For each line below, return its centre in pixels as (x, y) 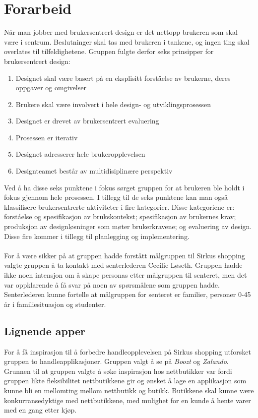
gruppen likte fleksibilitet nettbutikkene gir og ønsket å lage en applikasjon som (125, 381)
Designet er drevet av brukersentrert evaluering (87, 121)
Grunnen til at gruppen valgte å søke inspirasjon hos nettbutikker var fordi (118, 371)
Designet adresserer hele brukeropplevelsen (80, 154)
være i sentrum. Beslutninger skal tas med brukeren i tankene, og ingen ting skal (127, 41)
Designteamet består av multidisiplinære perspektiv (94, 171)
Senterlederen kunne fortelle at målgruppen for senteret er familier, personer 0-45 (128, 294)
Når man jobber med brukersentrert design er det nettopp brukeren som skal (121, 32)
